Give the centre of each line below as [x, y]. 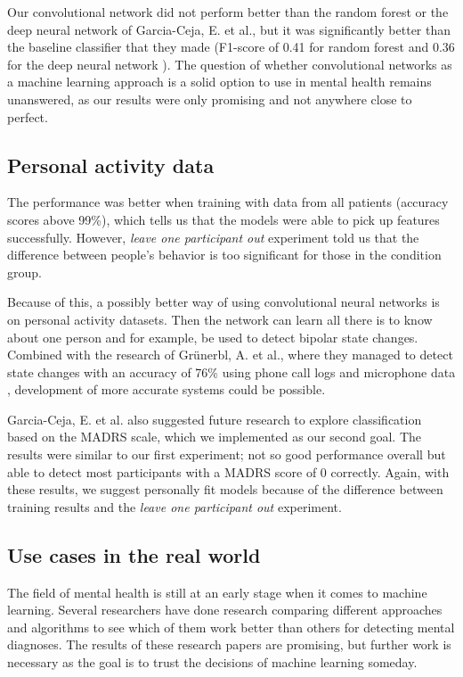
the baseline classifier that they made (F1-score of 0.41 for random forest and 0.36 [231, 47]
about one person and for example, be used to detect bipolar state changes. [213, 337]
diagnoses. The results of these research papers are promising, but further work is [229, 644]
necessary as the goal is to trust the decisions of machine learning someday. [212, 662]
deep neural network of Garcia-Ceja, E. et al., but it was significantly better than [229, 29]
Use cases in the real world [134, 554]
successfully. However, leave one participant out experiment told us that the [213, 237]
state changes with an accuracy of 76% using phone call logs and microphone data [231, 372]
